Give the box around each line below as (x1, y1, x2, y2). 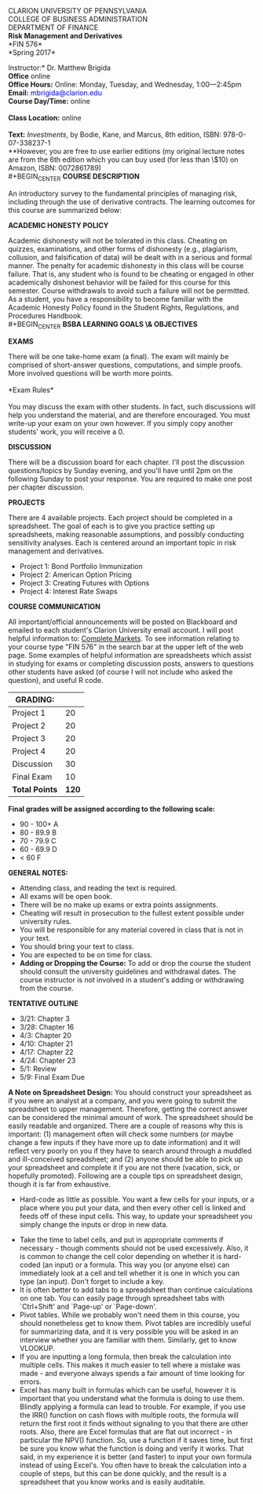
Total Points (12, 784, 58, 795)
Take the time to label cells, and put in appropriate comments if (19, 1235, 224, 1244)
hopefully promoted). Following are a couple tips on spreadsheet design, (8, 1171, 243, 1180)
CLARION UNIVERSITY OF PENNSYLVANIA (8, 6, 148, 15)
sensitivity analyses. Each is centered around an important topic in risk (8, 538, 237, 547)
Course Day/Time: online (8, 97, 90, 105)
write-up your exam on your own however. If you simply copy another (8, 418, 233, 428)
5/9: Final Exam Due (19, 1072, 85, 1081)
